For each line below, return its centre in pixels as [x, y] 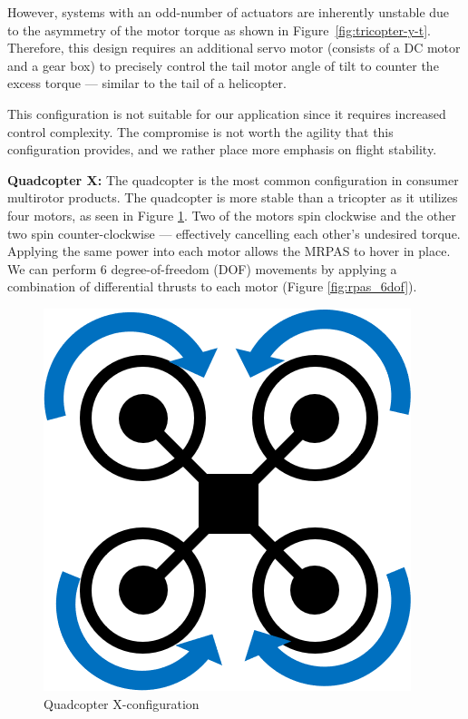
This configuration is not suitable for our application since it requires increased [227, 113]
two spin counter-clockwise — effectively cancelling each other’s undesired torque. [234, 233]
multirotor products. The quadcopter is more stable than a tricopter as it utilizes [233, 197]
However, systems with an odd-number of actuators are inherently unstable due [229, 12]
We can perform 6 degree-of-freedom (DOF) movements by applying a [202, 268]
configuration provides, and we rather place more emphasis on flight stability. [222, 149]
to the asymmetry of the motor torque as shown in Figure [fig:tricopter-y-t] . [219, 30]
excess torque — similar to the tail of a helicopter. [147, 83]
